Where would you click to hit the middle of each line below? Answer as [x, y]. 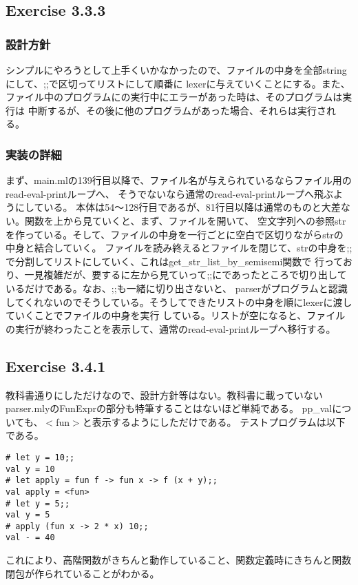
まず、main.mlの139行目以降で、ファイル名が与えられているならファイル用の [179, 180]
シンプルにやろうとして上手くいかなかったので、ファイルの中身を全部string [176, 70]
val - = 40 [30, 538]
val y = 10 [30, 469]
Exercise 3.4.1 [56, 366]
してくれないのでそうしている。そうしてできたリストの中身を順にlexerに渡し [179, 301]
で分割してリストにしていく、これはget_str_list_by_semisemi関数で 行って [174, 261]
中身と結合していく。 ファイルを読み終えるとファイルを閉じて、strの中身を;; [179, 248]
